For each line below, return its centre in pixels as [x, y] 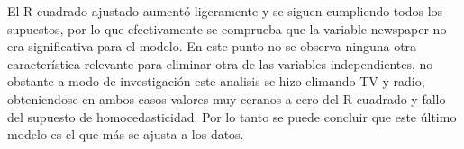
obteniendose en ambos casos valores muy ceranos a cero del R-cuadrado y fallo [227, 98]
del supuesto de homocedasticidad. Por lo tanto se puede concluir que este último [232, 116]
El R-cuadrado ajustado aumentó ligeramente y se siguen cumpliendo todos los [225, 11]
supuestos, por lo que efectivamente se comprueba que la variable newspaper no [227, 28]
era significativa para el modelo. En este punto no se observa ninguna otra [212, 46]
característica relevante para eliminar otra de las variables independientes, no [220, 63]
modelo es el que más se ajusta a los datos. [126, 134]
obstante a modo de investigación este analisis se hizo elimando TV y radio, [216, 81]
